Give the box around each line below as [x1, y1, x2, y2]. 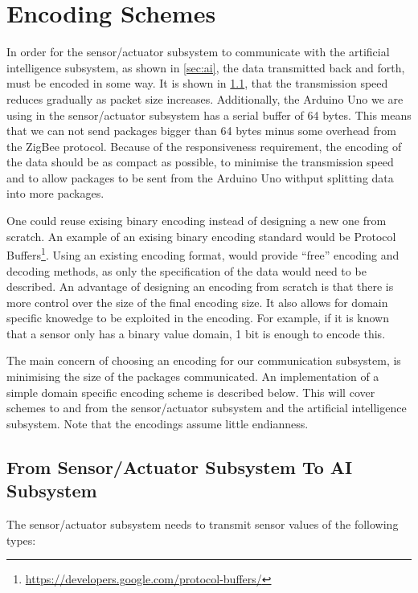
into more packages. [6, 185, 104, 202]
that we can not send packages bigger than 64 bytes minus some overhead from [6, 122, 397, 139]
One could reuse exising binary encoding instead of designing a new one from [6, 212, 387, 229]
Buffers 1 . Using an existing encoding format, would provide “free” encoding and [6, 244, 400, 263]
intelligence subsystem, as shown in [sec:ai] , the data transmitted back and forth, [6, 59, 405, 76]
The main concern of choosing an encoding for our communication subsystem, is [6, 352, 401, 369]
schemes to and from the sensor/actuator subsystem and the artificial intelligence [6, 399, 407, 416]
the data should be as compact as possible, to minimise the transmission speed [6, 153, 394, 170]
